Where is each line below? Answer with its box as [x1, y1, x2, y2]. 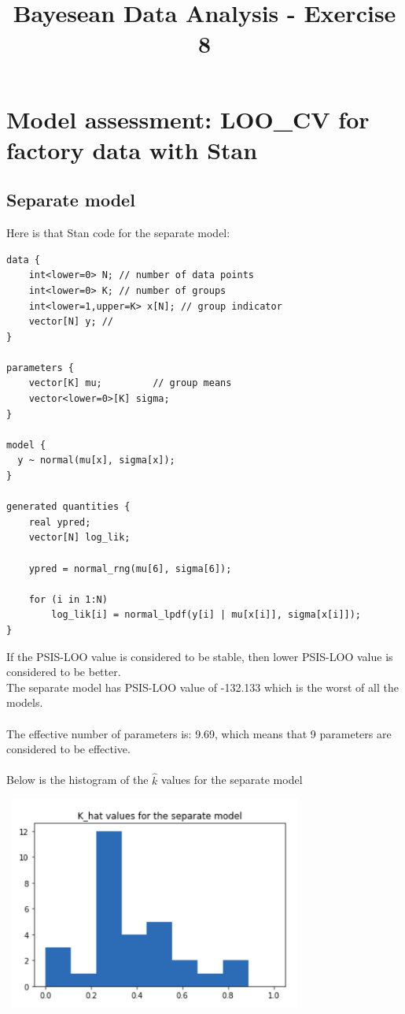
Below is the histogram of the [6, 771, 149, 788]
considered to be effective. [6, 741, 131, 757]
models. [6, 694, 43, 711]
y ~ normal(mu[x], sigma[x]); [17, 455, 175, 466]
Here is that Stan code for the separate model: [6, 225, 230, 241]
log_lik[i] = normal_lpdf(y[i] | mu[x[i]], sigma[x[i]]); [51, 609, 362, 621]
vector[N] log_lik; [28, 532, 131, 544]
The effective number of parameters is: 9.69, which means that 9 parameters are [6, 725, 392, 741]
